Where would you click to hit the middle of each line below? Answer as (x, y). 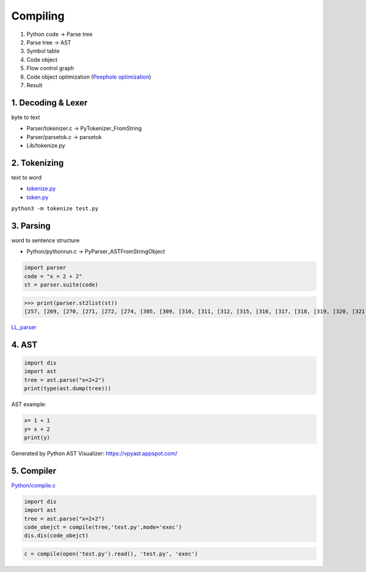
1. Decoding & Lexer (49, 103)
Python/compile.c (34, 485)
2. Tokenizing (38, 163)
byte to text (26, 117)
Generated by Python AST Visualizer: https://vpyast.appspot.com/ (94, 453)
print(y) (37, 437)
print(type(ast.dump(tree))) (68, 388)
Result (34, 85)
